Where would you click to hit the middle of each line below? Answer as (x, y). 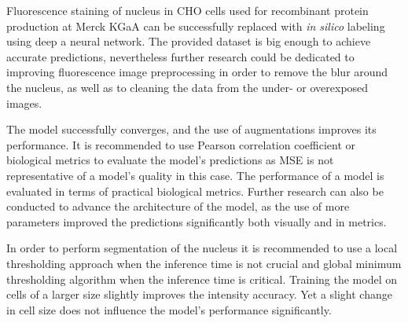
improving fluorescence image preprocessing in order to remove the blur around (197, 72)
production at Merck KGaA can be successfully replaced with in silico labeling (196, 26)
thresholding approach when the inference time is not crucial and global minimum (204, 263)
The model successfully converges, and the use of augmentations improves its (191, 129)
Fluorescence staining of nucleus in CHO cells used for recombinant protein (187, 10)
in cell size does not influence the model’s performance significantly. (169, 309)
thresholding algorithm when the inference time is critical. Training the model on (202, 279)
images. (24, 103)
